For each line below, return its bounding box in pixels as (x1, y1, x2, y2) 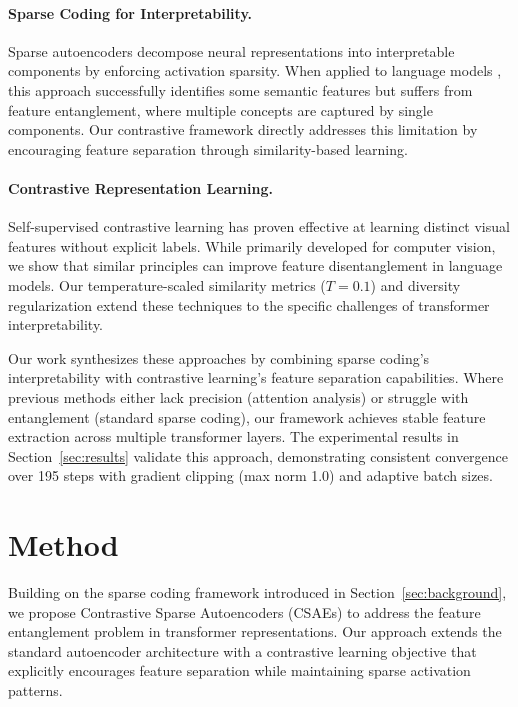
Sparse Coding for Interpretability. (8, 2, 253, 23)
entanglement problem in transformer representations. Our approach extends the (8, 621, 502, 642)
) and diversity (370, 274, 461, 295)
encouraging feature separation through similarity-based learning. (8, 138, 408, 159)
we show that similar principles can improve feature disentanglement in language (8, 255, 503, 276)
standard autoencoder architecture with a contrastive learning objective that (8, 640, 477, 661)
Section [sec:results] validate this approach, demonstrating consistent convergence (8, 445, 509, 466)
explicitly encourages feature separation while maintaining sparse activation (8, 660, 471, 681)
